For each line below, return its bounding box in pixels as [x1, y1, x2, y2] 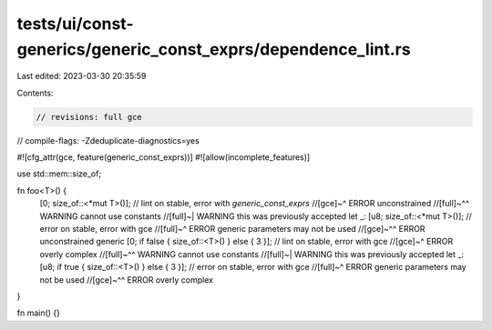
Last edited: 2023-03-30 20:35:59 [16, 71, 147, 82]
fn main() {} [16, 307, 61, 318]
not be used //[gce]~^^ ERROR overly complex [39, 274, 214, 285]
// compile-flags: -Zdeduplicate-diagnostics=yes [16, 135, 200, 145]
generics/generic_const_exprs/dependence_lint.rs [16, 39, 411, 59]
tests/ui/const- [16, 14, 134, 34]
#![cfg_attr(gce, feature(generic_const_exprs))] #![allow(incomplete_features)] [16, 152, 311, 163]
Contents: [16, 87, 54, 98]
